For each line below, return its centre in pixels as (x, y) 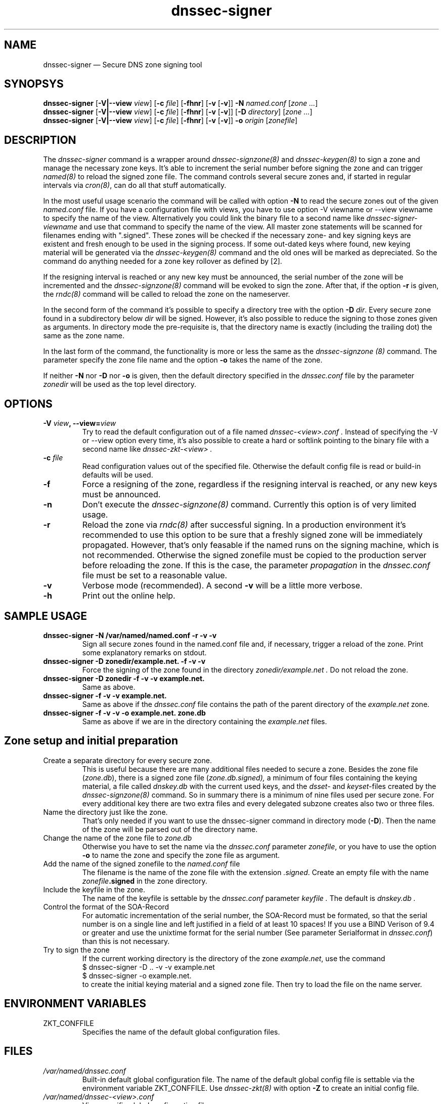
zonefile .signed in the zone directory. (145, 881)
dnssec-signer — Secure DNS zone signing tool (123, 64)
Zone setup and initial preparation (91, 741)
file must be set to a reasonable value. (155, 576)
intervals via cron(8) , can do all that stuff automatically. (135, 185)
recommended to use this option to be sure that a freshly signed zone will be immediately (252, 535)
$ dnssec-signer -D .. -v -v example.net (148, 967)
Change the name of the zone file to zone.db (118, 838)
